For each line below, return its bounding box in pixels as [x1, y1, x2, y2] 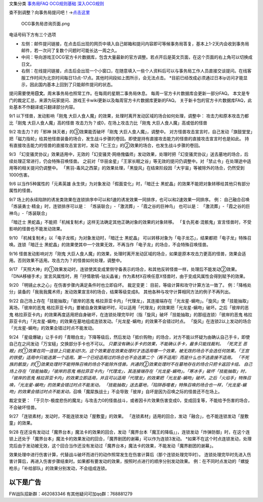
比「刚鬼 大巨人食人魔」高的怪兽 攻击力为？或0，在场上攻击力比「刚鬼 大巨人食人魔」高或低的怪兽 [9, 120, 207, 126]
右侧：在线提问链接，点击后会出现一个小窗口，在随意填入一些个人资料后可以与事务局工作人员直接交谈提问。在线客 [21, 68, 252, 74]
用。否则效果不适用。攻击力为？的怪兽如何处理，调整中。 [9, 257, 124, 263]
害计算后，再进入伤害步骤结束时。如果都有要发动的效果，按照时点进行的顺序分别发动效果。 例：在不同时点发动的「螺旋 [9, 458, 249, 465]
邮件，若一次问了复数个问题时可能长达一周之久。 [21, 47, 119, 53]
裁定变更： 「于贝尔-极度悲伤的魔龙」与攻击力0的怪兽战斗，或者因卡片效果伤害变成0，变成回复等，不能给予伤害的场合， [9, 397, 253, 404]
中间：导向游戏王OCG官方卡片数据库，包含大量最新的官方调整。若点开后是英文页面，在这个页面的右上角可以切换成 [21, 54, 253, 60]
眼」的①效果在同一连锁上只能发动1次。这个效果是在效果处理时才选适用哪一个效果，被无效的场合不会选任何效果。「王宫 [9, 348, 249, 353]
